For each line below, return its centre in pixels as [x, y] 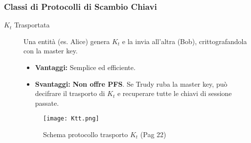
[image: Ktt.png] [71, 119]
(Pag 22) [153, 134]
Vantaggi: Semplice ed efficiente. [85, 67]
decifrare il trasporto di [70, 93]
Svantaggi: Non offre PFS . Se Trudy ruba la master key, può [131, 83]
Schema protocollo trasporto [86, 134]
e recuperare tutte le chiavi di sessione [174, 93]
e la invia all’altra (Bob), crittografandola [184, 41]
